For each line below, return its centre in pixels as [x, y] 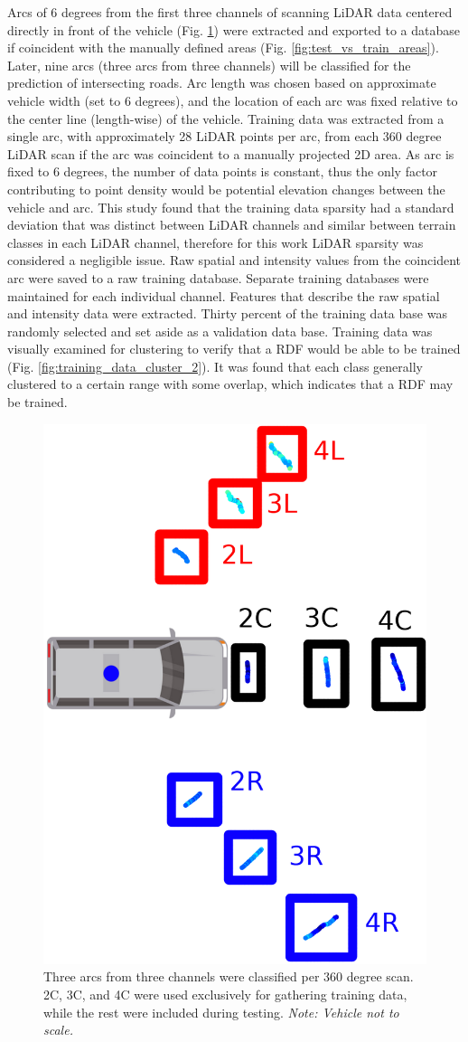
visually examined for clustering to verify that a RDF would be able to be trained [234, 349]
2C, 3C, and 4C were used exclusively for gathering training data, [225, 995]
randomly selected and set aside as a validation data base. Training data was [220, 331]
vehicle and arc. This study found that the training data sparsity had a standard [231, 207]
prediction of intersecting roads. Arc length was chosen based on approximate [222, 83]
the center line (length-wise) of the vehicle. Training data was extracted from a [226, 118]
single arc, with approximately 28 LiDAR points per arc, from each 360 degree [225, 136]
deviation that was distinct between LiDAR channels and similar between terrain [232, 225]
